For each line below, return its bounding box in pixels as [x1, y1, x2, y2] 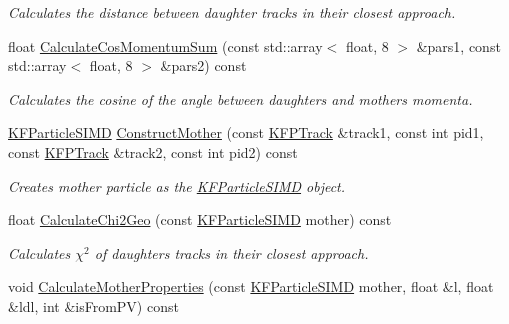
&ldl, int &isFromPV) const [8, 295, 179, 316]
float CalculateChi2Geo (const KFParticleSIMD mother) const [8, 209, 392, 230]
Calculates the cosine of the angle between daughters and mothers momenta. [8, 88, 473, 109]
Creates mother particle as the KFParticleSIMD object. [8, 175, 346, 196]
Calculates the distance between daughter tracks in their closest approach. [8, 2, 456, 22]
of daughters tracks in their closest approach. [94, 242, 369, 263]
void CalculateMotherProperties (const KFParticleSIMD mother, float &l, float [8, 276, 494, 297]
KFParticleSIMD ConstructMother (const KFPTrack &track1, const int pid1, [8, 122, 484, 143]
